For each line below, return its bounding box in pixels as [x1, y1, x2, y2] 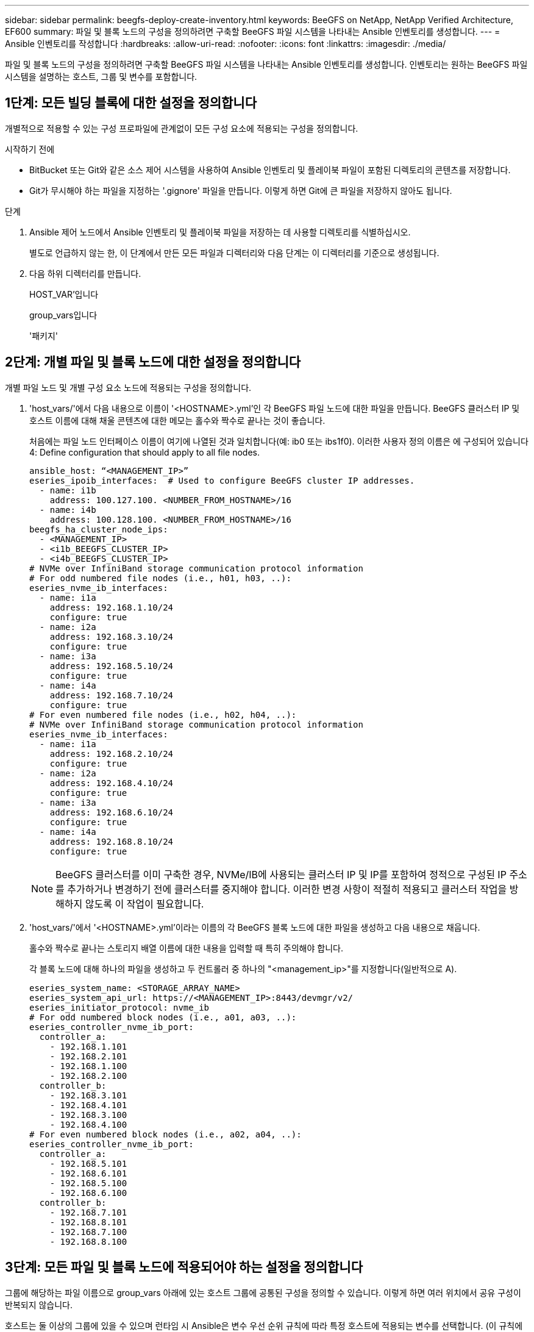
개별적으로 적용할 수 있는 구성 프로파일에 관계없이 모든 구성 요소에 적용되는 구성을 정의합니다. [5, 123, 358, 134]
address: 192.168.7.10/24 [49, 690, 174, 700]
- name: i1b [39, 485, 96, 495]
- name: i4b [39, 504, 96, 515]
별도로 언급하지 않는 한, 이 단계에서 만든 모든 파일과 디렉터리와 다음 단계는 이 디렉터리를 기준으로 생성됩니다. [29, 247, 440, 258]
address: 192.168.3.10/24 [49, 631, 174, 642]
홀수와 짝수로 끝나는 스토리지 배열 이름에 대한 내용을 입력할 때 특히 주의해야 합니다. [29, 942, 343, 953]
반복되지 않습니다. [5, 1299, 73, 1310]
